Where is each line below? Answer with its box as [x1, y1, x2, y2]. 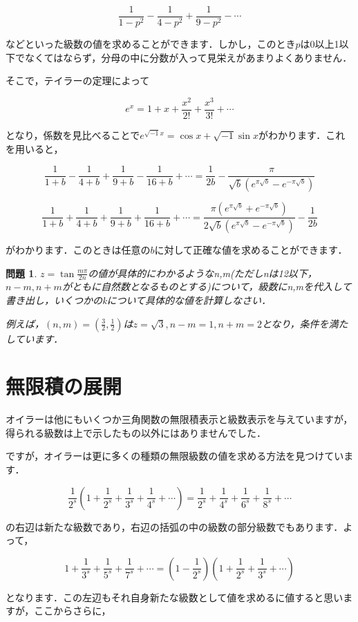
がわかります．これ [258, 127, 346, 142]
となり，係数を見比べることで [6, 127, 140, 142]
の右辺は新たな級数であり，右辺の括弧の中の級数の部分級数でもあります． [6, 519, 343, 534]
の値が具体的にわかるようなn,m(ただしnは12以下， [88, 265, 317, 280]
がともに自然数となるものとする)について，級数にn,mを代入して [62, 279, 352, 294]
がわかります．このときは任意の [6, 242, 151, 256]
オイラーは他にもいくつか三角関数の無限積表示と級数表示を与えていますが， [6, 412, 353, 426]
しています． [6, 331, 64, 346]
